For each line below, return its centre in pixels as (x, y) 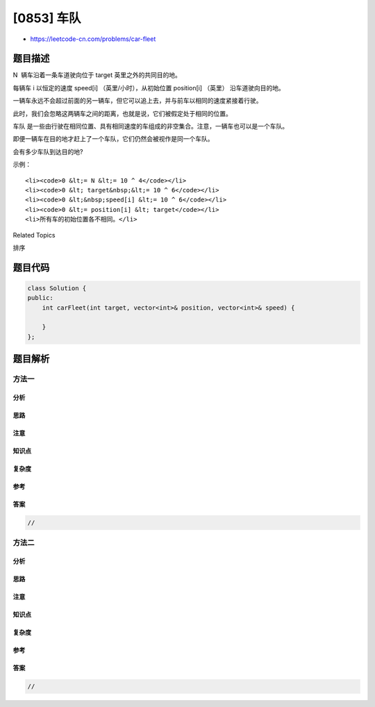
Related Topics (34, 235)
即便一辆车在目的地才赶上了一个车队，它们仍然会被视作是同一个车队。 (113, 139)
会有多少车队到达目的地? (48, 151)
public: (40, 298)
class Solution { (57, 288)
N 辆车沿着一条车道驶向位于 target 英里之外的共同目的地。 (97, 75)
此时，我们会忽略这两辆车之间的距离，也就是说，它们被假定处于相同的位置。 (122, 113)
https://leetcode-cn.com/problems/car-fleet (93, 39)
